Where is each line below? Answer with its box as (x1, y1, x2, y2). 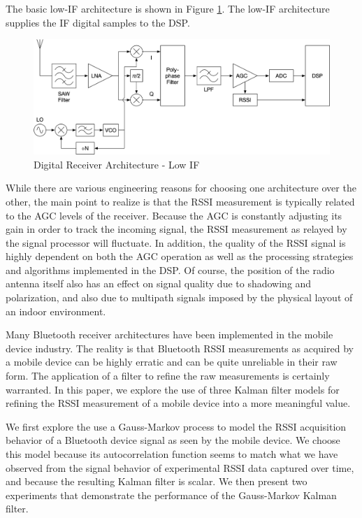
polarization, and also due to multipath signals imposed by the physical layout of (6, 290, 353, 305)
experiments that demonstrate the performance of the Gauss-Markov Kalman (6, 487, 337, 502)
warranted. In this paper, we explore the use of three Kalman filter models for (6, 382, 340, 396)
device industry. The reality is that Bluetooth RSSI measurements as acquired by (6, 340, 354, 355)
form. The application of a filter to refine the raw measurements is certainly (6, 368, 330, 383)
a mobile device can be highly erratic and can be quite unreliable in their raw (6, 354, 338, 369)
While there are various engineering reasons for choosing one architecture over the (6, 180, 356, 195)
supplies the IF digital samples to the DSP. (6, 15, 190, 29)
